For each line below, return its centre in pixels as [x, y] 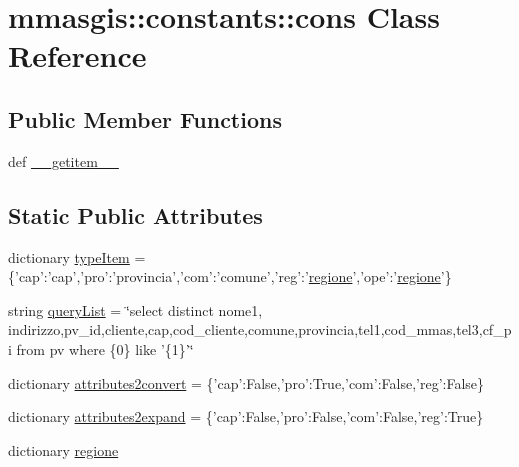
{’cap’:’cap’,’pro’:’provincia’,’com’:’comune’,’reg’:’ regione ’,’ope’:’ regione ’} [230, 276]
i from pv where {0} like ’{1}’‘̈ [101, 348]
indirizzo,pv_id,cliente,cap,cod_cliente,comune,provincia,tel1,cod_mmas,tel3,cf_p [260, 329]
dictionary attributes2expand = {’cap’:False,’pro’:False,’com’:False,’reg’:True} [246, 416]
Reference [77, 55]
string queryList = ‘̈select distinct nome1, [135, 309]
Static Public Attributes [135, 214]
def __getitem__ [63, 160]
